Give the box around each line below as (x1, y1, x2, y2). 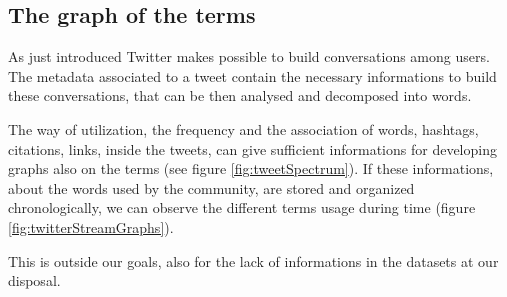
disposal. (8, 270, 61, 291)
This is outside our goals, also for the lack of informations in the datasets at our (8, 250, 499, 271)
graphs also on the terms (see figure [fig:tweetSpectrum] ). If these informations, (8, 158, 494, 179)
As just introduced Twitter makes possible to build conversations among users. (8, 46, 490, 67)
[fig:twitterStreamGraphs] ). (8, 216, 174, 237)
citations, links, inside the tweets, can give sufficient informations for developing (8, 138, 497, 159)
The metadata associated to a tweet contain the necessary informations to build (8, 65, 497, 86)
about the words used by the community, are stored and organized (8, 177, 415, 198)
